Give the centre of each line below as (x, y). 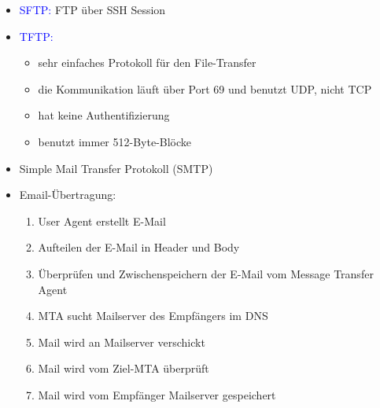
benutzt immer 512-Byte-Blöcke (115, 141)
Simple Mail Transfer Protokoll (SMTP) (116, 168)
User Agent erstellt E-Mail (102, 221)
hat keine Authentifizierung (104, 115)
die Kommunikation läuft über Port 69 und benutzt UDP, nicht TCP (205, 88)
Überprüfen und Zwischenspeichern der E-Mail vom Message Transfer (206, 273)
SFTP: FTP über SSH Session (92, 9)
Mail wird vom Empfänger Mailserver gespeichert (157, 394)
